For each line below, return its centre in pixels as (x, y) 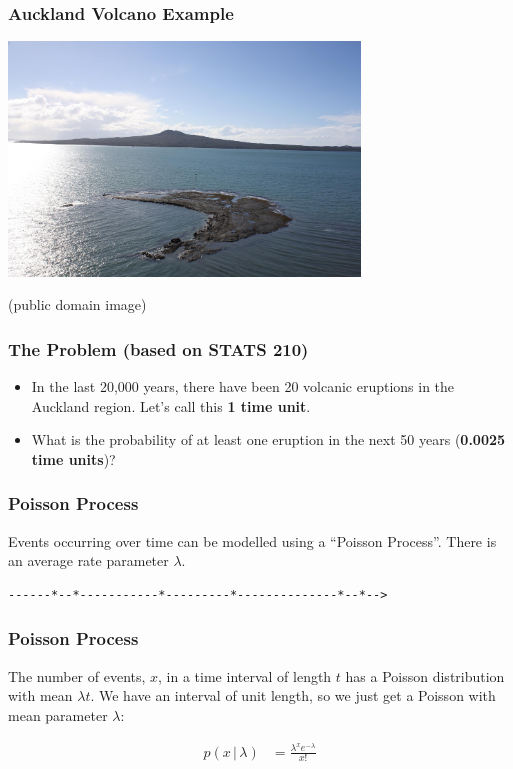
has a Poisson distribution (425, 675)
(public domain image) (77, 304)
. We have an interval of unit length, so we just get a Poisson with (293, 695)
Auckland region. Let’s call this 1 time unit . (171, 405)
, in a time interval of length (245, 675)
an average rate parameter (88, 560)
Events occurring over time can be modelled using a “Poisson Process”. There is (252, 540)
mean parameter (58, 714)
